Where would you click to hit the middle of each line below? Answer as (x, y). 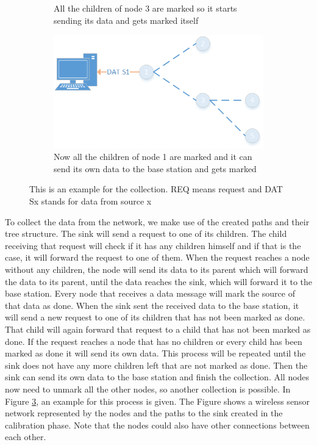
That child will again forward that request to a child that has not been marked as (158, 329)
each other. (26, 437)
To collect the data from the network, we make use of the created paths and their (157, 221)
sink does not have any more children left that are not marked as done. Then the (156, 365)
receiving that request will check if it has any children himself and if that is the (153, 245)
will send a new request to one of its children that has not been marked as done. (155, 317)
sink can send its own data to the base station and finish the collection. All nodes (157, 377)
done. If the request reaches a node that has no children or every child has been (154, 341)
